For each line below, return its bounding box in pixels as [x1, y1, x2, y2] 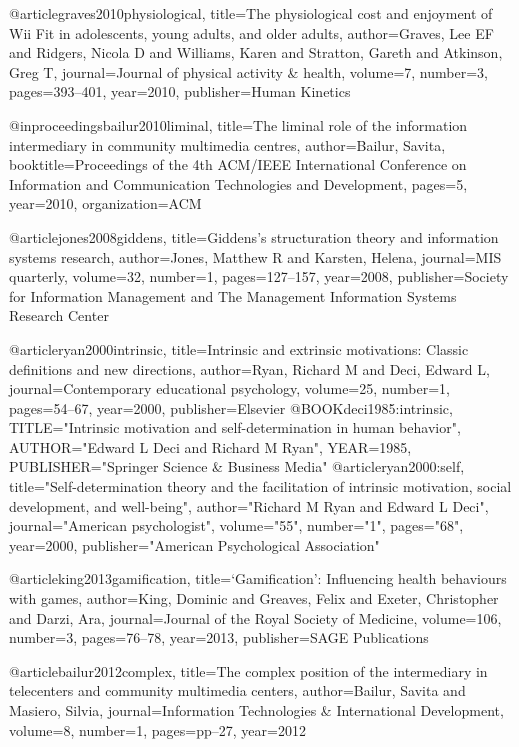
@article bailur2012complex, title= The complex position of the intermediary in [9, 660, 488, 681]
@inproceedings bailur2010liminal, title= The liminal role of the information [9, 114, 468, 135]
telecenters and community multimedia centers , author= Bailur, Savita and [9, 680, 466, 701]
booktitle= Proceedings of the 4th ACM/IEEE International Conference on [9, 154, 467, 175]
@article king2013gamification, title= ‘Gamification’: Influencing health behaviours [9, 568, 507, 589]
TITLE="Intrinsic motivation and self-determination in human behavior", [9, 417, 461, 438]
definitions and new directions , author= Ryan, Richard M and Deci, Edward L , [9, 358, 490, 379]
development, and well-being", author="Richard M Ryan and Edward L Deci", [9, 495, 489, 516]
